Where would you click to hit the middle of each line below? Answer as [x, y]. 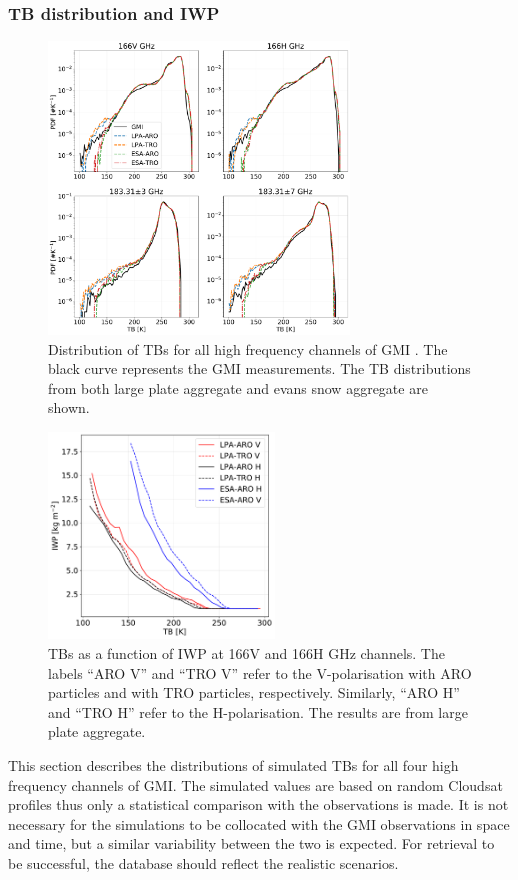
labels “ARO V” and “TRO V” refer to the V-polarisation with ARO [260, 672]
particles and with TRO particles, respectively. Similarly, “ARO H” [254, 692]
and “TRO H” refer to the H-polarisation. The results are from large [258, 711]
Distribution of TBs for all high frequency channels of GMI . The [248, 348]
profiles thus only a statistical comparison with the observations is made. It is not [258, 804]
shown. [69, 407]
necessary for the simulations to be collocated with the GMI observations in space [259, 823]
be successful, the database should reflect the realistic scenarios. [203, 862]
